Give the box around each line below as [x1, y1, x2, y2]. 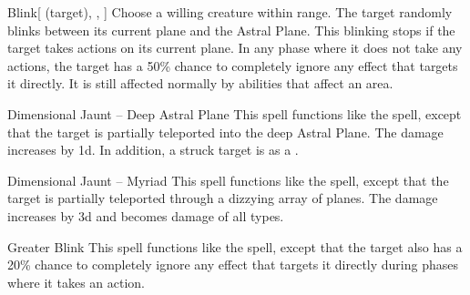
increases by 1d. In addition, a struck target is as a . [7, 140, 299, 159]
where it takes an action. [7, 272, 145, 291]
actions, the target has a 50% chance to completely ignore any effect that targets [7, 56, 458, 75]
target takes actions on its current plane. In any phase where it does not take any [7, 38, 463, 57]
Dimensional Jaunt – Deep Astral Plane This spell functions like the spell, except [7, 104, 462, 123]
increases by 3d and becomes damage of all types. [7, 206, 284, 225]
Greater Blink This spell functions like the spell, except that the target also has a [7, 237, 463, 256]
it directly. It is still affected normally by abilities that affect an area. [7, 74, 393, 93]
